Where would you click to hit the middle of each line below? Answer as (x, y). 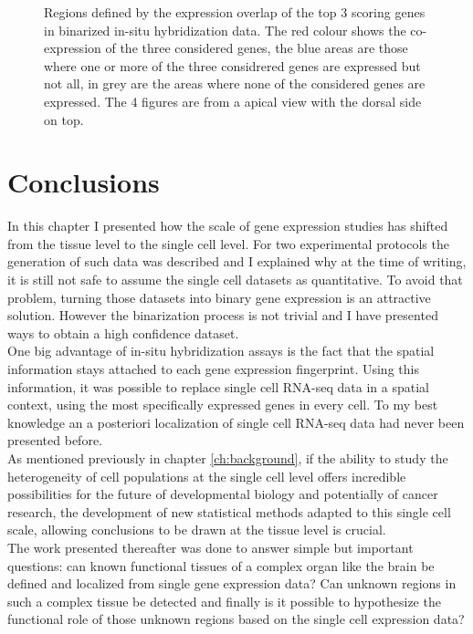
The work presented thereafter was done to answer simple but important (210, 547)
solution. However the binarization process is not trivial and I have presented (223, 315)
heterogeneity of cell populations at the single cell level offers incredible (207, 476)
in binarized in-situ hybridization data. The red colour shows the (225, 30)
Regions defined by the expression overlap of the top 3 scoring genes (235, 12)
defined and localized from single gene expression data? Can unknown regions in (232, 583)
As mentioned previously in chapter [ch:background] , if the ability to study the (228, 458)
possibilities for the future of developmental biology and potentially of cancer (223, 494)
